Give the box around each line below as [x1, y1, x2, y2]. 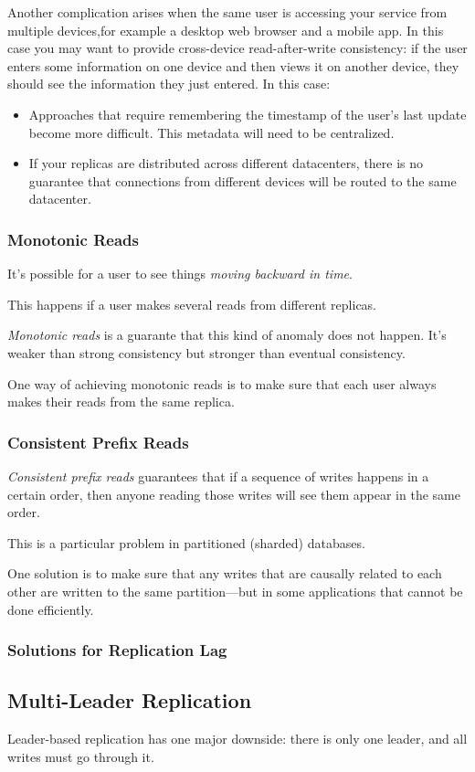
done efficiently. [7, 599, 94, 619]
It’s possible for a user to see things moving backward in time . [7, 264, 353, 283]
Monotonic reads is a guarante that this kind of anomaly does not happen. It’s [7, 325, 447, 344]
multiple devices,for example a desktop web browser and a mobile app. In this [7, 20, 444, 39]
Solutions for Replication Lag [7, 639, 227, 661]
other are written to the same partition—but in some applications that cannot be [7, 581, 463, 600]
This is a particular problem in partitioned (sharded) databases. [7, 533, 365, 552]
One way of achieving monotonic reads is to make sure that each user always [7, 374, 437, 393]
